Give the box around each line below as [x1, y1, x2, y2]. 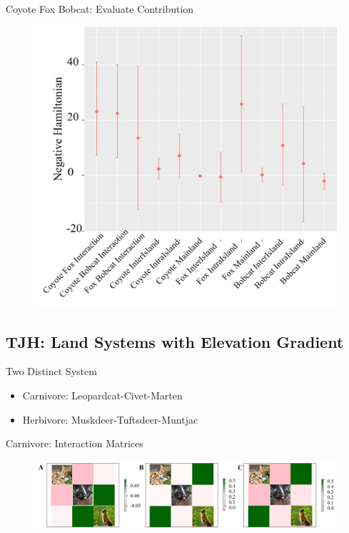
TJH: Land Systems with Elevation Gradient [6, 330, 344, 352]
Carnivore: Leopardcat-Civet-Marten [22, 387, 183, 402]
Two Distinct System [6, 364, 97, 379]
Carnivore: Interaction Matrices [6, 436, 143, 451]
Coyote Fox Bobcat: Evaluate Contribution [6, 1, 194, 16]
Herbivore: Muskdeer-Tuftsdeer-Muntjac [22, 412, 198, 427]
